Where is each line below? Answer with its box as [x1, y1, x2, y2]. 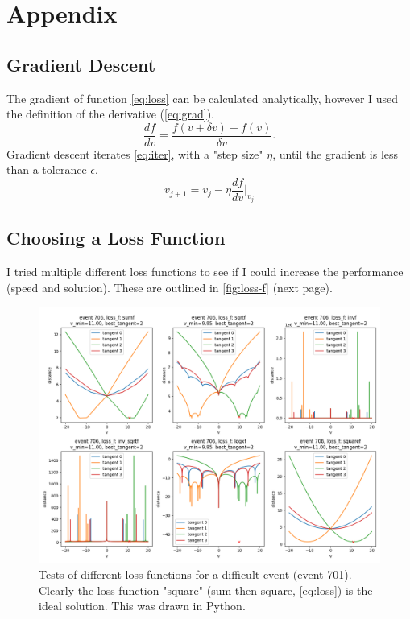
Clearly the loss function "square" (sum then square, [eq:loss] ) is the [39, 581, 373, 598]
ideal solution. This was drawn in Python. [39, 597, 246, 614]
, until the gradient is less [272, 145, 399, 162]
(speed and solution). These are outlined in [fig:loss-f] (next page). [6, 279, 333, 295]
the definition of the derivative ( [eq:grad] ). [6, 105, 214, 122]
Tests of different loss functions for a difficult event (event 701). [39, 565, 352, 582]
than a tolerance [6, 161, 87, 178]
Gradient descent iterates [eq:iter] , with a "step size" [6, 145, 263, 162]
